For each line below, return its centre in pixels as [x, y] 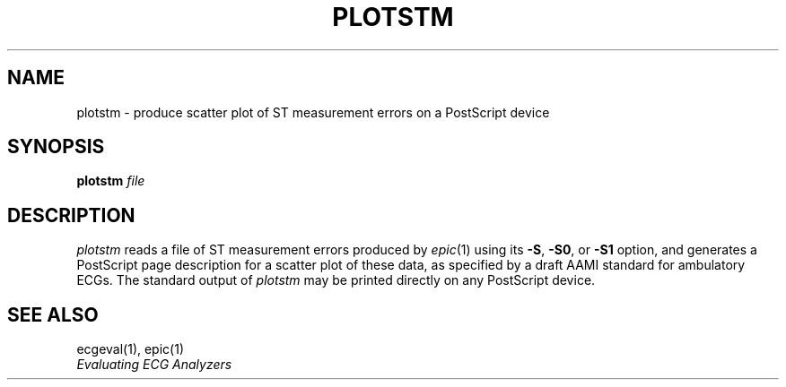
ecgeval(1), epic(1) [130, 349]
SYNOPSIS [56, 147]
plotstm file [111, 181]
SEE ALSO [53, 314]
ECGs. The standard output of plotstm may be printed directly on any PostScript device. [336, 280]
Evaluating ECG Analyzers [154, 365]
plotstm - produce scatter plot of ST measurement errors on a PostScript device [313, 112]
